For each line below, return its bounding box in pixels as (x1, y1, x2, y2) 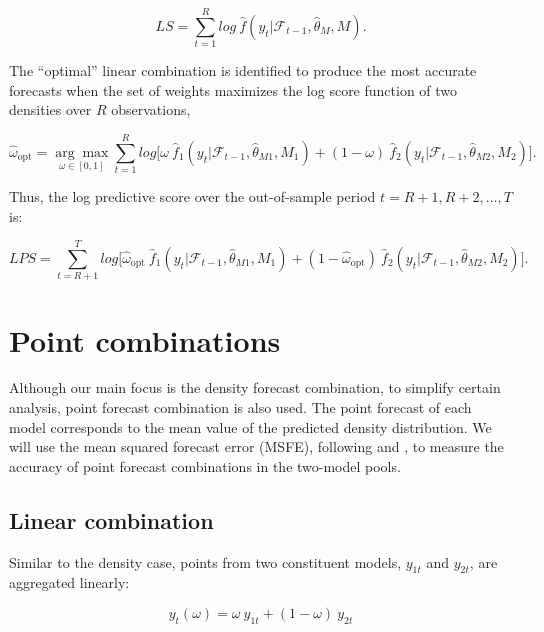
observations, (111, 99, 191, 120)
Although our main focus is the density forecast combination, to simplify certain (9, 377, 501, 398)
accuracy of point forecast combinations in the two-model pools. (9, 455, 401, 476)
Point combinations (9, 319, 281, 360)
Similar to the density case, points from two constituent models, (9, 551, 402, 572)
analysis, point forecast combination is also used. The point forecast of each (9, 397, 472, 418)
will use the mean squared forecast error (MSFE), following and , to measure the (9, 436, 504, 457)
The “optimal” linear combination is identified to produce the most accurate (9, 60, 477, 81)
